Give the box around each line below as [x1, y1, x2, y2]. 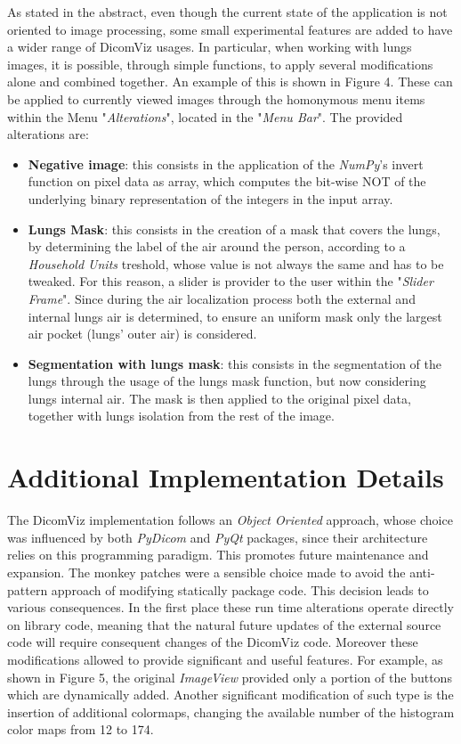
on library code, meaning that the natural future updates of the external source [7, 615, 441, 634]
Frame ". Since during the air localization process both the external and [28, 289, 416, 307]
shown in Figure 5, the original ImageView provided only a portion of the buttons [7, 667, 452, 686]
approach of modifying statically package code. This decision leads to [51, 580, 429, 599]
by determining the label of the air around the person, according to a [28, 237, 406, 256]
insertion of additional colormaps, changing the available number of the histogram [7, 702, 455, 721]
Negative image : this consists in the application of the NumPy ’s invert [28, 154, 424, 173]
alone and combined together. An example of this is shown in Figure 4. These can [7, 72, 453, 91]
